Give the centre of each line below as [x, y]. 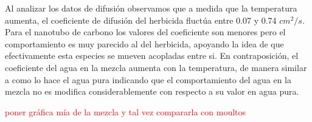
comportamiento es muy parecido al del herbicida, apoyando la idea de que [144, 43]
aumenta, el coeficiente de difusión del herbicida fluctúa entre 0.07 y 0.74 [141, 20]
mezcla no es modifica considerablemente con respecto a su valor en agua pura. [152, 91]
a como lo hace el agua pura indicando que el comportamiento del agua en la [148, 79]
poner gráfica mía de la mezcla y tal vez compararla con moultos [126, 111]
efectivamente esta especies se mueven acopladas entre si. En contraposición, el [152, 56]
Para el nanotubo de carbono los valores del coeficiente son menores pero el [145, 32]
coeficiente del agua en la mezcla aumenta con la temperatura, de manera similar [156, 67]
